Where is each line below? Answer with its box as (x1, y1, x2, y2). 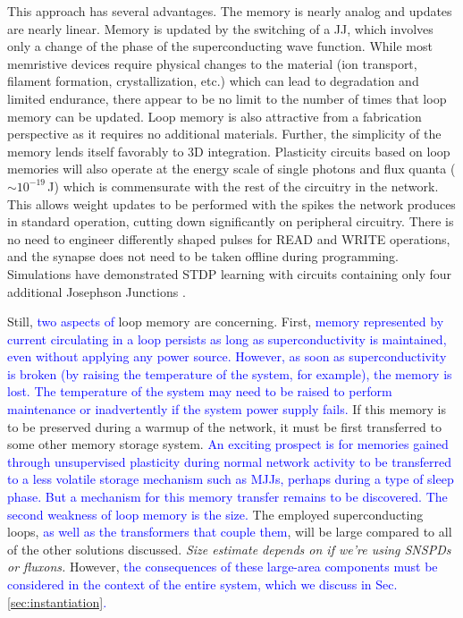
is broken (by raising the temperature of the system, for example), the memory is (7, 364, 452, 383)
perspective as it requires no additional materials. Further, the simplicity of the (7, 124, 442, 143)
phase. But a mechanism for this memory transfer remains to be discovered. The (7, 487, 448, 506)
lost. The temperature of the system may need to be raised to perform (7, 382, 392, 401)
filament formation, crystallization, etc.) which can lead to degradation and (7, 72, 419, 90)
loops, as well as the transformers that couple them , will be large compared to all (7, 522, 452, 541)
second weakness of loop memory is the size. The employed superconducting (7, 504, 424, 523)
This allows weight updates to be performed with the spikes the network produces (7, 194, 456, 213)
